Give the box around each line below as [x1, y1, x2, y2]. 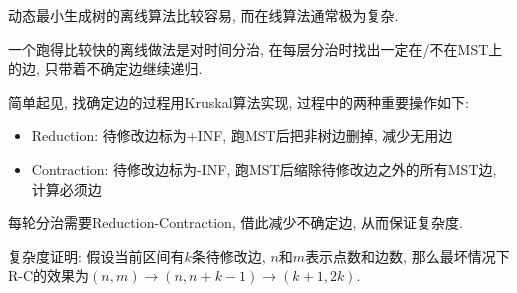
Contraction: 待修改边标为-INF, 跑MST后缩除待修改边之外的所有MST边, [31, 158, 497, 179]
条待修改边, [191, 245, 266, 266]
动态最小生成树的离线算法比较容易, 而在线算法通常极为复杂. [8, 5, 399, 25]
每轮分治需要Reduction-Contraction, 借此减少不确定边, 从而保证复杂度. [8, 212, 463, 233]
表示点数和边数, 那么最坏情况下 [305, 245, 510, 266]
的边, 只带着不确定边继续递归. [8, 58, 203, 79]
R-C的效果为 [8, 265, 90, 286]
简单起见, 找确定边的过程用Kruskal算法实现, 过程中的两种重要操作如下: [8, 91, 469, 112]
